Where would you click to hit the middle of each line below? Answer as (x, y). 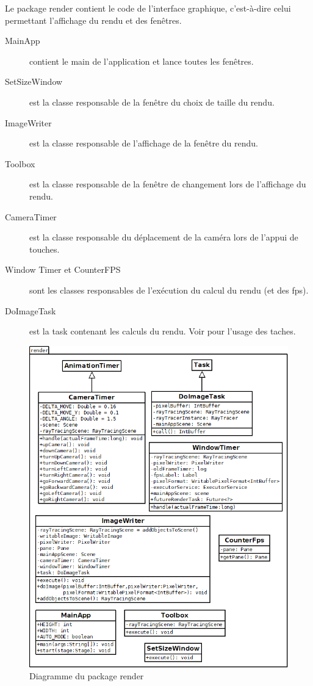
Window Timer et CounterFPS (63, 269)
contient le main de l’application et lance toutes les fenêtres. (142, 61)
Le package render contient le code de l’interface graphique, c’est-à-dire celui (148, 8)
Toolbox (20, 163)
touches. (45, 249)
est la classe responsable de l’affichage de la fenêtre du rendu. (144, 143)
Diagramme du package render (87, 676)
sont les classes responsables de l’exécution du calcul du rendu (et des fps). (169, 290)
